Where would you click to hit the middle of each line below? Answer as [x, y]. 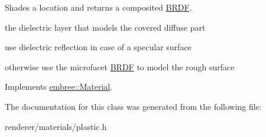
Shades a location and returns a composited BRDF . [98, 7]
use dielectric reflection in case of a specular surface [98, 47]
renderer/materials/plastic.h [56, 126]
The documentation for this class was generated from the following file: [133, 106]
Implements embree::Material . [59, 87]
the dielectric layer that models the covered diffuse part [105, 27]
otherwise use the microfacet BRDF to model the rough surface [120, 66]
